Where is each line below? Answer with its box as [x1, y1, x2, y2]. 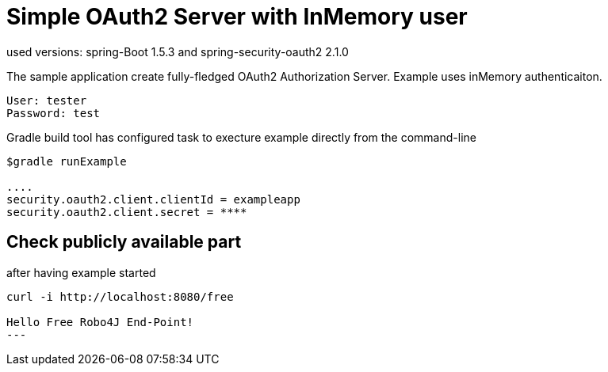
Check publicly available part [6, 232, 242, 252]
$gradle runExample [6, 154, 127, 168]
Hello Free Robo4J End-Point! [6, 315, 194, 328]
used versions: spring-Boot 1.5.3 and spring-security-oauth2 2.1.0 [6, 44, 349, 59]
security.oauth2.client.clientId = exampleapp [6, 192, 300, 206]
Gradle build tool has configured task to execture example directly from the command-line [6, 130, 476, 144]
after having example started [6, 265, 156, 279]
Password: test [6, 106, 101, 120]
